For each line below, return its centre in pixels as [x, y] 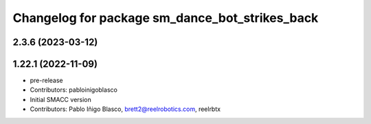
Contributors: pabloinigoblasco [74, 90]
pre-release [46, 80]
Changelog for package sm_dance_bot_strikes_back [166, 18]
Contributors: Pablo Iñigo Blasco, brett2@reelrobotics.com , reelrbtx [125, 109]
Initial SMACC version [61, 99]
